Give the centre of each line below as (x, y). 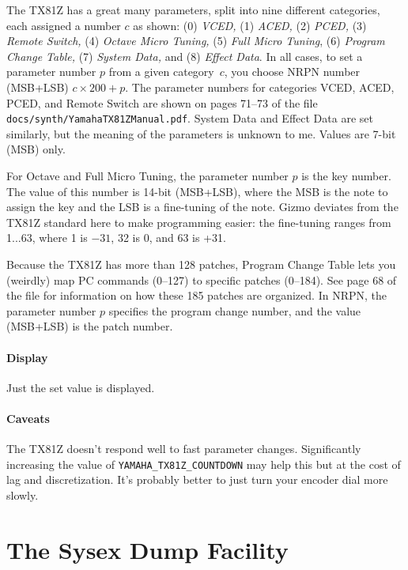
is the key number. (346, 176)
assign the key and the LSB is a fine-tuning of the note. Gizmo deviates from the (202, 207)
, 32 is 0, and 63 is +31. (168, 238)
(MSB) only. (36, 149)
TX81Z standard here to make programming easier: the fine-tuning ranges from (199, 222)
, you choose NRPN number (292, 72)
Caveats (28, 418)
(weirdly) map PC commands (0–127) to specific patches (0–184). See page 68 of (202, 279)
